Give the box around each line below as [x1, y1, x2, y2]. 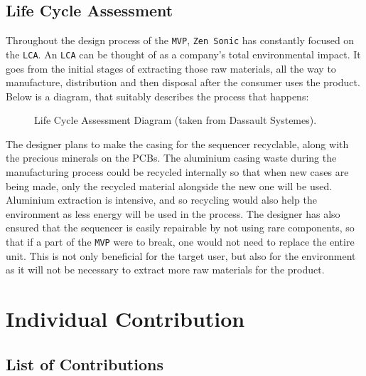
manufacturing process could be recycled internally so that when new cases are [6, 164, 349, 179]
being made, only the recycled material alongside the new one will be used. [6, 178, 333, 193]
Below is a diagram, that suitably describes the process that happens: [6, 88, 309, 103]
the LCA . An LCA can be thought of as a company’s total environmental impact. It [6, 46, 361, 61]
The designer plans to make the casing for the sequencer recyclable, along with [6, 136, 349, 151]
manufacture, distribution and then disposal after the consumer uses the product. [6, 75, 360, 90]
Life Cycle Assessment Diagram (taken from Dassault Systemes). [34, 113, 317, 127]
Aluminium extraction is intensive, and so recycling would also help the [6, 192, 317, 207]
